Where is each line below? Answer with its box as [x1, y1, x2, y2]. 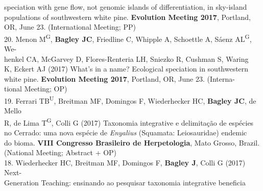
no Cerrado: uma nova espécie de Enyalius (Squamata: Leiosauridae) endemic [4, 127, 247, 138]
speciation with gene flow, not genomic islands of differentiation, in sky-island [4, 2, 247, 12]
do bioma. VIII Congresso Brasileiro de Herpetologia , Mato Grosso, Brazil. [4, 137, 260, 148]
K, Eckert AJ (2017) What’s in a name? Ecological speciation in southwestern [4, 63, 249, 74]
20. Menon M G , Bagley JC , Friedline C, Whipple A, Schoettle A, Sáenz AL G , [4, 32, 252, 44]
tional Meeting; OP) [4, 83, 67, 94]
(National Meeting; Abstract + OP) [4, 147, 117, 158]
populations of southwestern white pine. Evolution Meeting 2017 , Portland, [4, 11, 251, 22]
